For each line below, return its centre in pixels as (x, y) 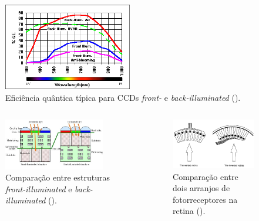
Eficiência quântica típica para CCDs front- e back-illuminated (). (123, 97)
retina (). (189, 211)
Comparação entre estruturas (58, 177)
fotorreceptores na (205, 199)
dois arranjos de (201, 188)
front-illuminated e (39, 188)
